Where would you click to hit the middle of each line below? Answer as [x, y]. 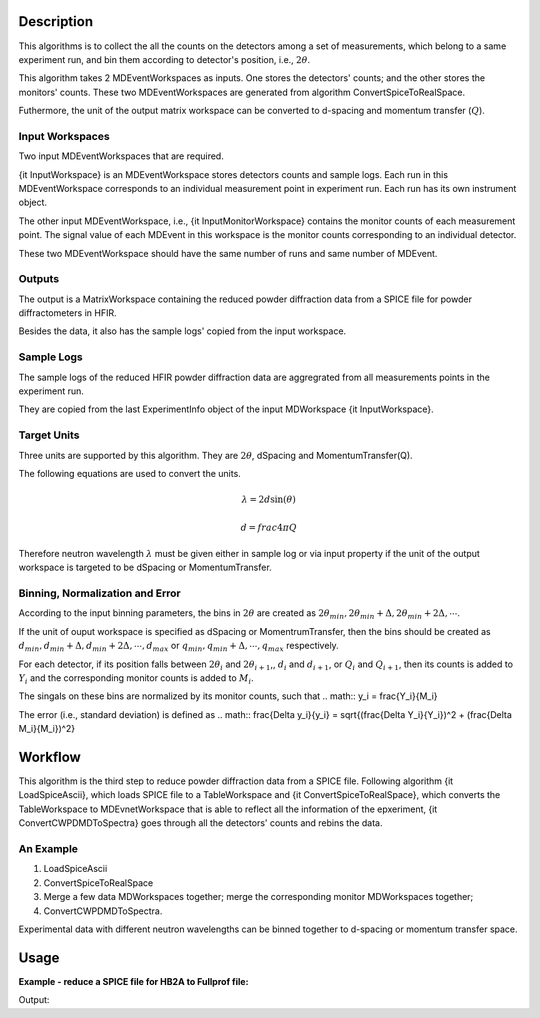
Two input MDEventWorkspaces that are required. [121, 156]
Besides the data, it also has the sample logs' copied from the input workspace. [182, 331]
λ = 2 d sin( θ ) [269, 499]
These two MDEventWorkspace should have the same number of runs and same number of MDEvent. [228, 253]
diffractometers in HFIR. [67, 313]
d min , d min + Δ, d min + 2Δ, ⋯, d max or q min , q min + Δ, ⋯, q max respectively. [178, 647]
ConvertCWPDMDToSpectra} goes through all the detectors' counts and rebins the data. [200, 823]
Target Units [49, 435]
